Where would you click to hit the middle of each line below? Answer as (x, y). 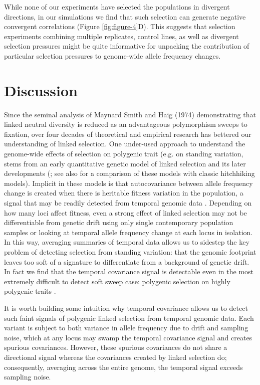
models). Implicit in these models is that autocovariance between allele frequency (128, 183)
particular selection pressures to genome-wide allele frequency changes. (112, 55)
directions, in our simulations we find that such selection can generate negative (125, 16)
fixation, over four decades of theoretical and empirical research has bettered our (128, 134)
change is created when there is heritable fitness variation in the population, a (124, 193)
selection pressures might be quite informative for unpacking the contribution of (127, 46)
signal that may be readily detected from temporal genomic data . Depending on (128, 203)
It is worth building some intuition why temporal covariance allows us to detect (126, 308)
